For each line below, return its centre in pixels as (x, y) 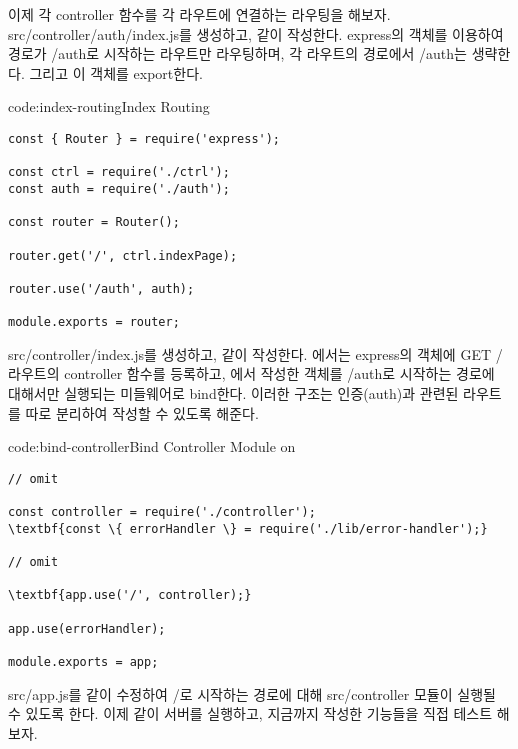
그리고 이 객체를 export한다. (116, 72)
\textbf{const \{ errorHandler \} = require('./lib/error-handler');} (248, 528)
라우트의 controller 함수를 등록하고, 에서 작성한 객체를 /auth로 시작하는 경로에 (251, 373)
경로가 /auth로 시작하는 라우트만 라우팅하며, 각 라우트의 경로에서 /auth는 (237, 53)
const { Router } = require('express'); (144, 138)
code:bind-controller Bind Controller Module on (152, 446)
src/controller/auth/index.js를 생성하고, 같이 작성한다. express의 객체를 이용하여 (256, 33)
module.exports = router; (94, 322)
